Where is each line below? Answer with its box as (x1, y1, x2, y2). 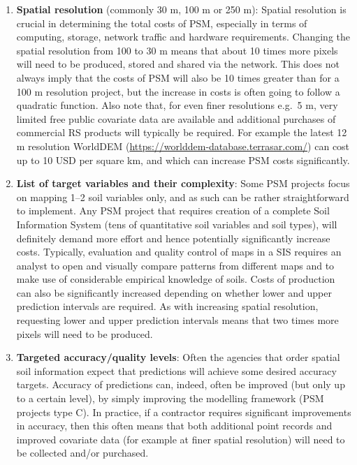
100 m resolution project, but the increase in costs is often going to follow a (16, 84, 340, 98)
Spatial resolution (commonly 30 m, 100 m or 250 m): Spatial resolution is (16, 2, 347, 16)
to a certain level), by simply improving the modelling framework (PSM (16, 391, 324, 406)
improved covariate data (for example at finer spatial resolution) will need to (16, 431, 345, 446)
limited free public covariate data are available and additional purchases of (16, 111, 336, 126)
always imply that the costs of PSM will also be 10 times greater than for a (16, 70, 340, 84)
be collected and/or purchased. (16, 445, 149, 460)
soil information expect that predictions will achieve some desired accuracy (16, 363, 337, 378)
